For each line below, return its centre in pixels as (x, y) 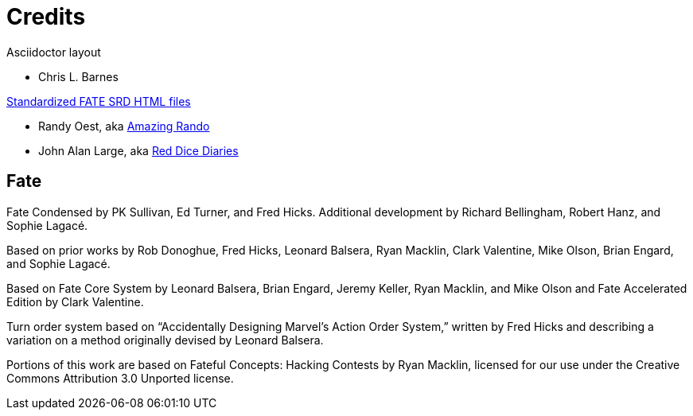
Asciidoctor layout (54, 52)
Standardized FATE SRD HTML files (99, 101)
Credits (46, 17)
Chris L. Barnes (78, 76)
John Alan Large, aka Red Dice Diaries (138, 150)
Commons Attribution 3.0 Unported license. (120, 378)
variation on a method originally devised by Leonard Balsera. (165, 340)
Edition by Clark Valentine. (75, 301)
